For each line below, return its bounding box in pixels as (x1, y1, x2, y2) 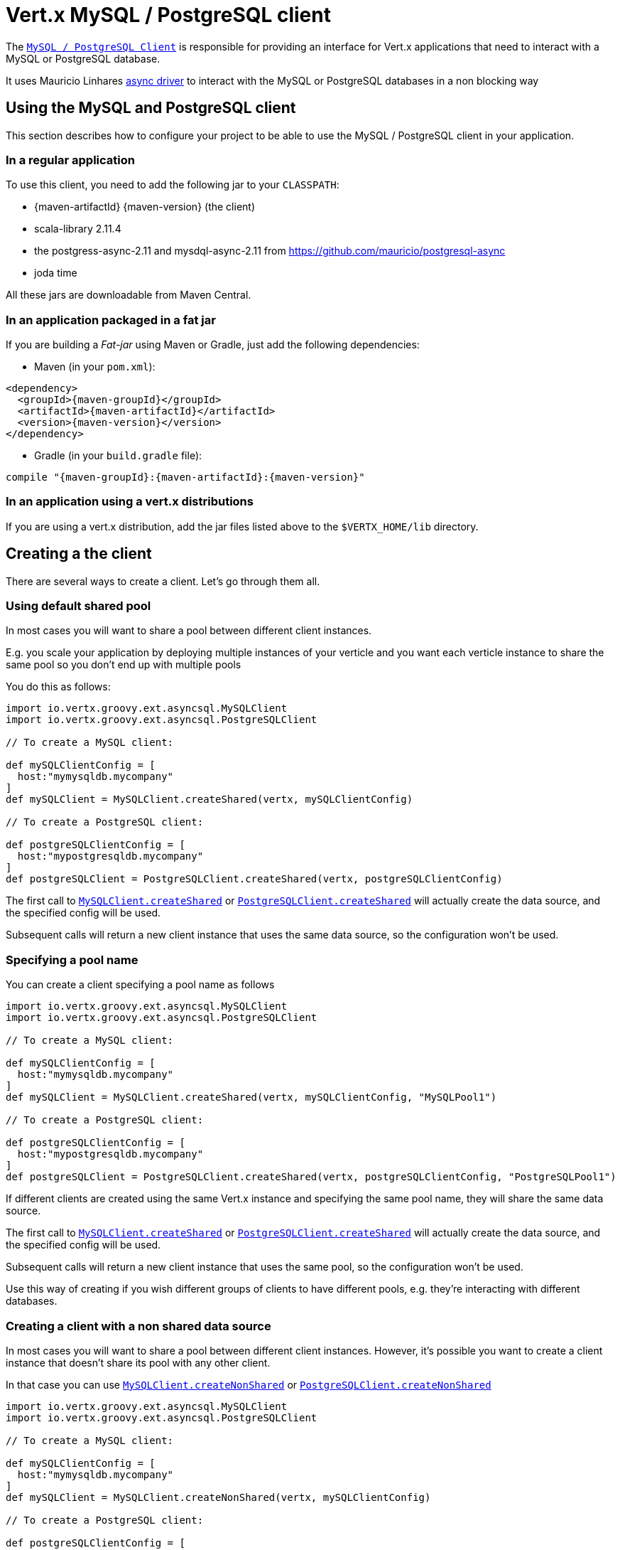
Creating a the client (6, 545, 152, 563)
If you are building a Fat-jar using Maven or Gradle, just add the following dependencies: (6, 338, 420, 351)
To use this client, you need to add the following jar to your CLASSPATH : (6, 178, 339, 191)
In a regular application (6, 152, 135, 167)
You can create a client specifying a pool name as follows (6, 978, 275, 991)
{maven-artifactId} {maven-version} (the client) (34, 201, 256, 213)
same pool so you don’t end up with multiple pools (6, 658, 241, 671)
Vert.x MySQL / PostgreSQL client (6, 3, 331, 27)
